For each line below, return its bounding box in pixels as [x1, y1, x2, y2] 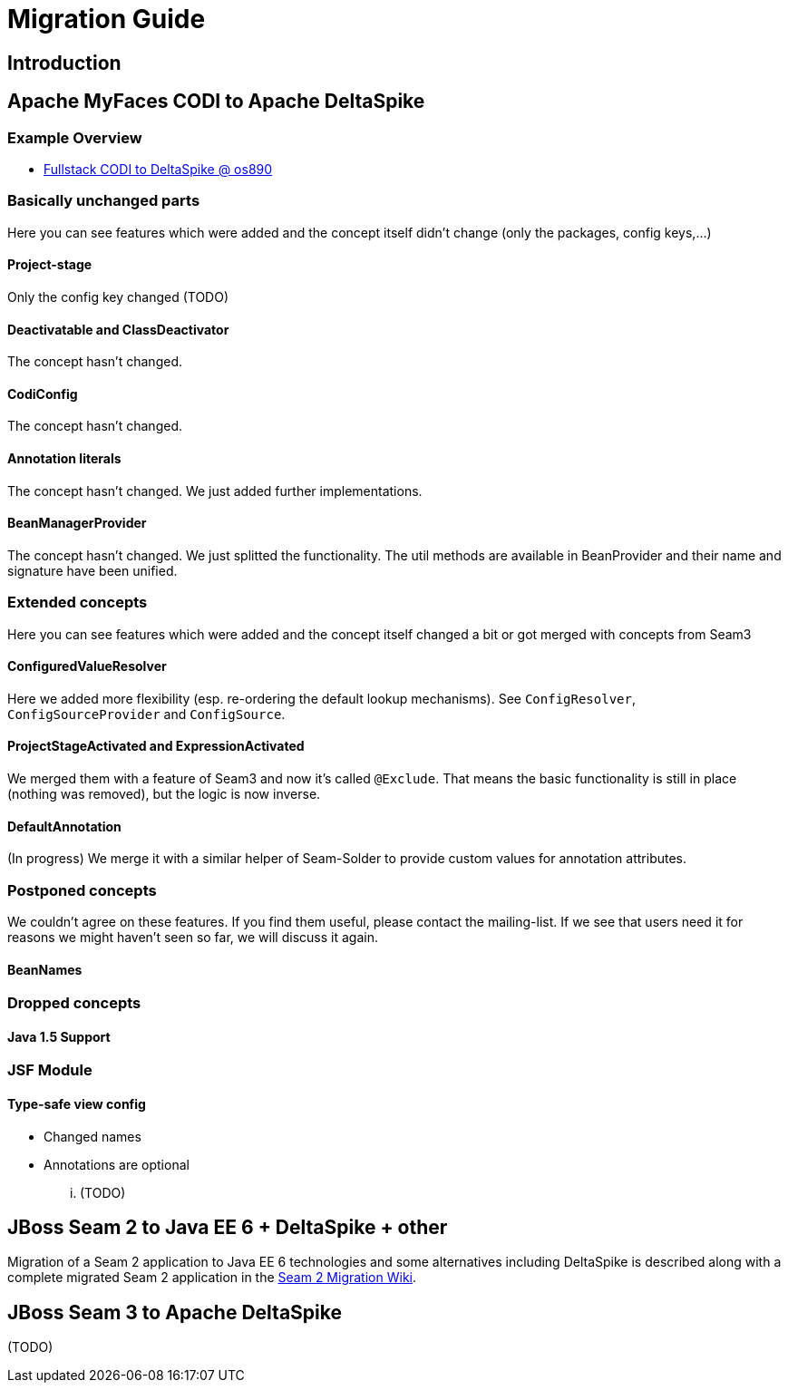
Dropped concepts [7, 994, 141, 1013]
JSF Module [7, 1061, 92, 1080]
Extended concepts [7, 593, 148, 612]
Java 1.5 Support [7, 1028, 111, 1045]
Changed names [44, 1128, 141, 1144]
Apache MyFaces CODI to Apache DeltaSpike [7, 90, 425, 113]
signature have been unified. [7, 562, 178, 578]
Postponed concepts [7, 880, 157, 899]
